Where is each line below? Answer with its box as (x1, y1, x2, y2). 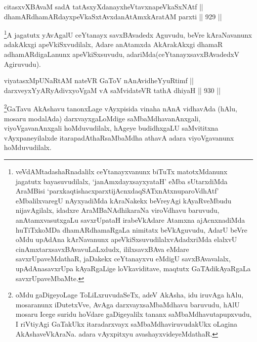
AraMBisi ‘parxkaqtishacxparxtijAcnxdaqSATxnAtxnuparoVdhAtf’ (15, 186, 219, 196)
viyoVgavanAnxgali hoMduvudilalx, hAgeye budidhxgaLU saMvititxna (4, 123, 218, 133)
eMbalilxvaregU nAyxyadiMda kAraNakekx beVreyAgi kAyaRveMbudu (15, 195, 232, 205)
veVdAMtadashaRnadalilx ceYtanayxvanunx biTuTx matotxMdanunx (15, 166, 227, 177)
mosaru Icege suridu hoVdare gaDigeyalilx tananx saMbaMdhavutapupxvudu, (15, 309, 252, 319)
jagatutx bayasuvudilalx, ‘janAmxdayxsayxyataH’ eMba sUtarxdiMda (15, 176, 228, 186)
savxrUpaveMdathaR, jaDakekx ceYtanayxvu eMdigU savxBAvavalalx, (15, 253, 231, 264)
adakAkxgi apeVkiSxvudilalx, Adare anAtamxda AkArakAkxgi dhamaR (4, 39, 223, 49)
